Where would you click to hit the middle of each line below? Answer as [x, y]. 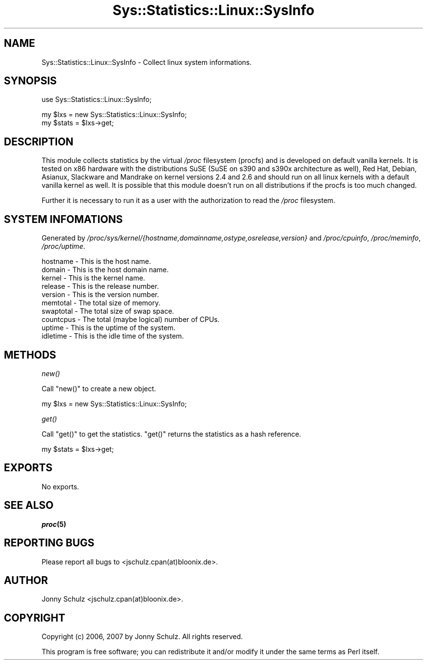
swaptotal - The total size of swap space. [108, 311]
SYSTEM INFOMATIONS [63, 219]
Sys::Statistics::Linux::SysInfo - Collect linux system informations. [147, 62]
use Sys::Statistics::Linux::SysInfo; [97, 100]
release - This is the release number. [100, 286]
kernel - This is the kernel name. [93, 278]
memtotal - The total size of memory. [101, 303]
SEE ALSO [29, 505]
